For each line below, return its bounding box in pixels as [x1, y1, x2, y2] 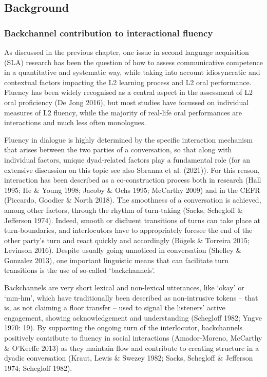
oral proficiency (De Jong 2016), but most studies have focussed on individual [4, 96, 249, 107]
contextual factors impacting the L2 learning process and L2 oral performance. [4, 76, 252, 87]
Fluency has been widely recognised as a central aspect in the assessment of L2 [4, 87, 253, 97]
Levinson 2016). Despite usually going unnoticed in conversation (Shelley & [4, 245, 242, 255]
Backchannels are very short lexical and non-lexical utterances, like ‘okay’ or [4, 282, 244, 293]
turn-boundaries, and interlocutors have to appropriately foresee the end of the [4, 225, 253, 235]
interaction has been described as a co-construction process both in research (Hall [4, 174, 261, 185]
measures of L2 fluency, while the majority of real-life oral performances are [4, 107, 242, 117]
